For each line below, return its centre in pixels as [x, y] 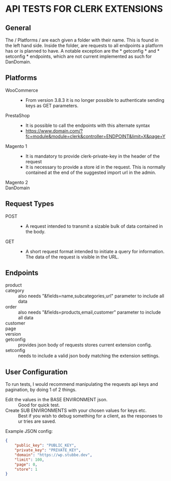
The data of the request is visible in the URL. [72, 257]
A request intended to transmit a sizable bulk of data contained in [94, 226]
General [18, 28]
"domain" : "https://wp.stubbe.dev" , [54, 455]
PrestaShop [18, 115]
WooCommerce [22, 90]
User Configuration [36, 372]
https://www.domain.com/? [54, 130]
